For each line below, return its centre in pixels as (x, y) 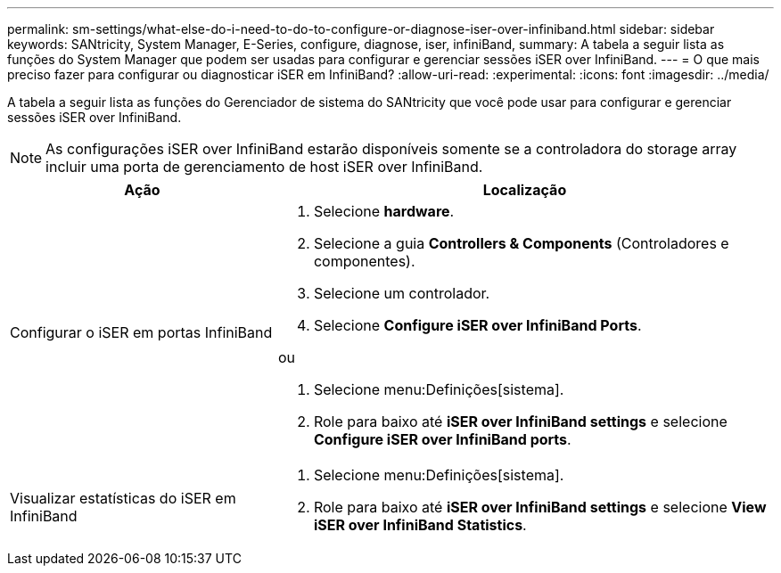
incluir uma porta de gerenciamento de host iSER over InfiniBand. (264, 167)
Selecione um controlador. (402, 293)
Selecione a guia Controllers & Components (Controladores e (521, 243)
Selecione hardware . (384, 211)
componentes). (364, 261)
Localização (525, 190)
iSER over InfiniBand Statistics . (420, 525)
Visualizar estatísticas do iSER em (123, 498)
